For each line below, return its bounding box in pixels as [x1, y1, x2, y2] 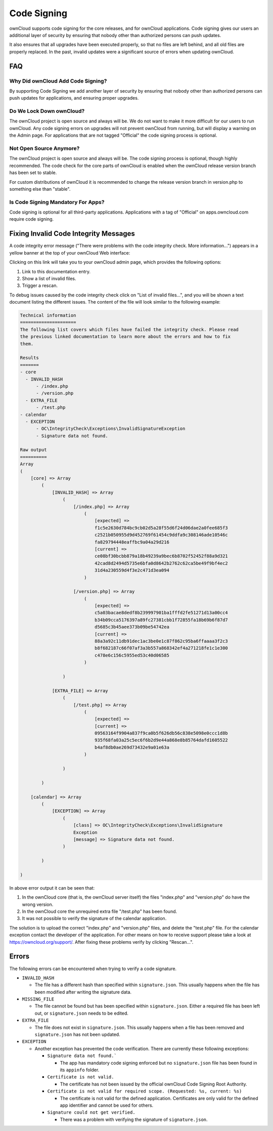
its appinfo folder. [60, 1067, 100, 1073]
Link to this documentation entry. [22, 268, 91, 274]
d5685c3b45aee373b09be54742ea [94, 624, 169, 630]
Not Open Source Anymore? [9, 145, 80, 152]
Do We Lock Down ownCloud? [9, 108, 85, 115]
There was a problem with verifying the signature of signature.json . [60, 1116, 208, 1122]
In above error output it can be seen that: [9, 885, 95, 891]
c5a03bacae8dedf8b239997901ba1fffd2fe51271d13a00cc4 [94, 610, 229, 616]
